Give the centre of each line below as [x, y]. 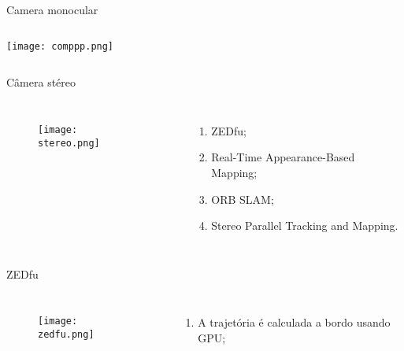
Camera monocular [52, 9]
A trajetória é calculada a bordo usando [294, 322]
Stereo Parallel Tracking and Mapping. [305, 225]
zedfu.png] [66, 335]
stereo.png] [69, 143]
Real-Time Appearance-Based [283, 157]
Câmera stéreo [41, 82]
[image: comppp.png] [60, 46]
